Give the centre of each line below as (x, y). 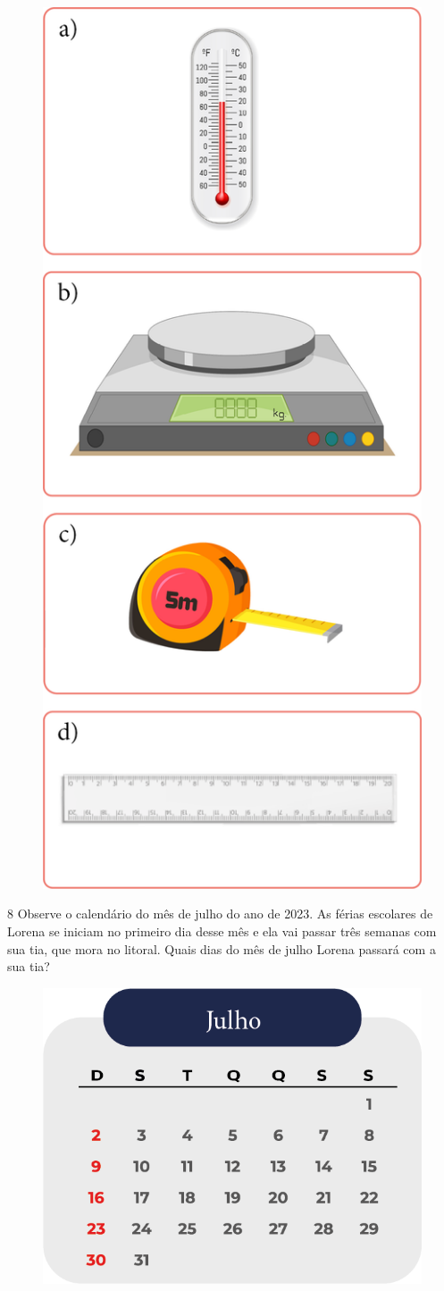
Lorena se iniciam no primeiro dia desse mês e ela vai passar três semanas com (222, 931)
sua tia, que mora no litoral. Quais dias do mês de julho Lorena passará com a (222, 948)
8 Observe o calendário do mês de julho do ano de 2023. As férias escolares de (220, 914)
